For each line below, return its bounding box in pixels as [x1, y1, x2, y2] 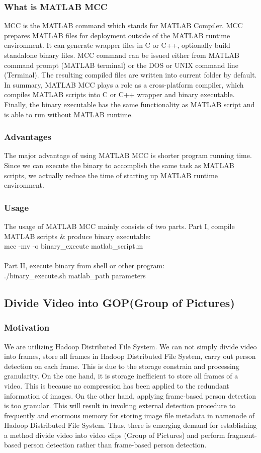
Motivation [4, 321, 50, 334]
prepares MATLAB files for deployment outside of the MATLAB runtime [4, 30, 230, 40]
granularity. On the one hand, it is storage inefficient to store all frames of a [4, 370, 238, 381]
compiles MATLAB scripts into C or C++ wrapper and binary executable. [4, 89, 235, 100]
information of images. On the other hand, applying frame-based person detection [4, 390, 256, 401]
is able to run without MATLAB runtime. [4, 109, 133, 119]
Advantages [4, 130, 52, 143]
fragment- [227, 429, 257, 440]
